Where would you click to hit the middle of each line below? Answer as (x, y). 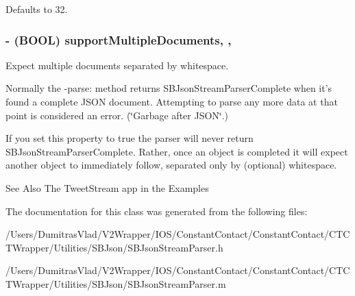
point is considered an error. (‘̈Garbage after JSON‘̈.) (117, 115)
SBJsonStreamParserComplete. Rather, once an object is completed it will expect (177, 151)
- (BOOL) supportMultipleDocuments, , (119, 39)
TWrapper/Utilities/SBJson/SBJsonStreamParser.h (114, 247)
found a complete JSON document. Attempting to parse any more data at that (172, 101)
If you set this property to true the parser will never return (130, 138)
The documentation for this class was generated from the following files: (157, 211)
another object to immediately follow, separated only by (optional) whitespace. (171, 165)
